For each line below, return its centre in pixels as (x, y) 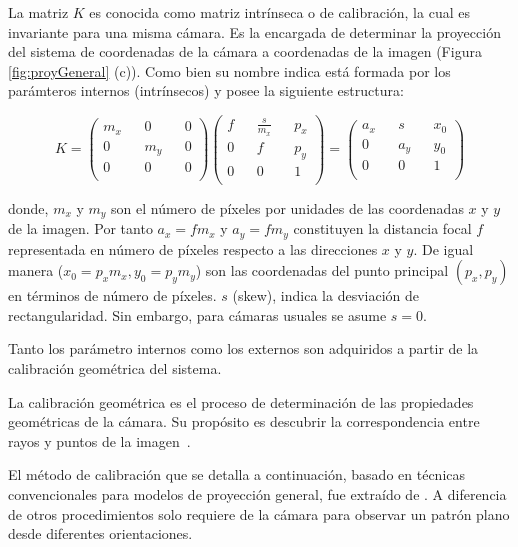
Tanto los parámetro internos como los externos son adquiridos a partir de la (243, 348)
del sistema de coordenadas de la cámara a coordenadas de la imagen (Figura (245, 51)
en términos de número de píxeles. (112, 295)
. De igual (443, 248)
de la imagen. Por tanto (80, 228)
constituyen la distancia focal (382, 228)
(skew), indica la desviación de (325, 295)
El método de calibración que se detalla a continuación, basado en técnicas (237, 474)
